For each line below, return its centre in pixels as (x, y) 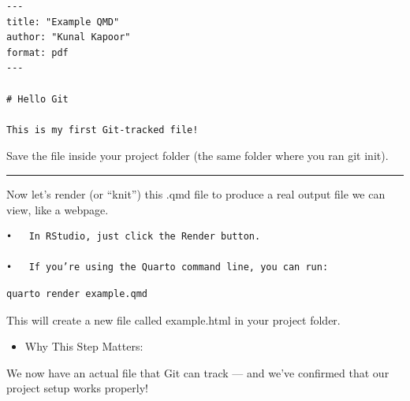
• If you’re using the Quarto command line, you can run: (168, 267)
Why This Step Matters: (84, 346)
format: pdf (37, 52)
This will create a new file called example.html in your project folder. (173, 319)
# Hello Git (37, 99)
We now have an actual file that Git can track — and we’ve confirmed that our (198, 372)
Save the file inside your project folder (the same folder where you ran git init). (198, 156)
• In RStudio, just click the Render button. (134, 237)
